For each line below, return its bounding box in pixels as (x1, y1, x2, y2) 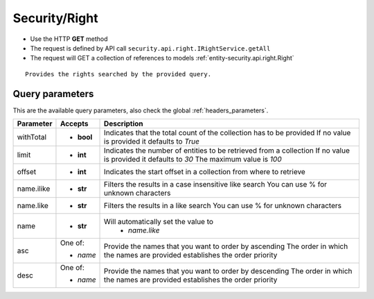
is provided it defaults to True (104, 137, 200, 146)
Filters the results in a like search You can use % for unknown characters (104, 201, 342, 211)
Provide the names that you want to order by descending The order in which (104, 266, 353, 276)
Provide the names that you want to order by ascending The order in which (104, 241, 348, 251)
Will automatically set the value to (104, 217, 214, 227)
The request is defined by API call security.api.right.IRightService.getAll (30, 44, 271, 52)
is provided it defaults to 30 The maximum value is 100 (104, 155, 282, 164)
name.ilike (17, 184, 51, 194)
